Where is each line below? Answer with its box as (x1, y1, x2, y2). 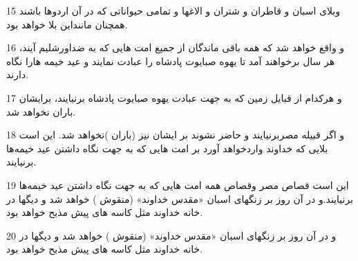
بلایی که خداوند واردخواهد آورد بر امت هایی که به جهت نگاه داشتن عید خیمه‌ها (6, 141, 328, 155)
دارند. (6, 67, 29, 82)
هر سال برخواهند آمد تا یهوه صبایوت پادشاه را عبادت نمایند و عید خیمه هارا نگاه (6, 53, 335, 68)
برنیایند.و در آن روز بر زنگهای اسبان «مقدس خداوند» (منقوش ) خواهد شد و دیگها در (6, 191, 354, 206)
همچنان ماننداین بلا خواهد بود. (6, 17, 128, 31)
